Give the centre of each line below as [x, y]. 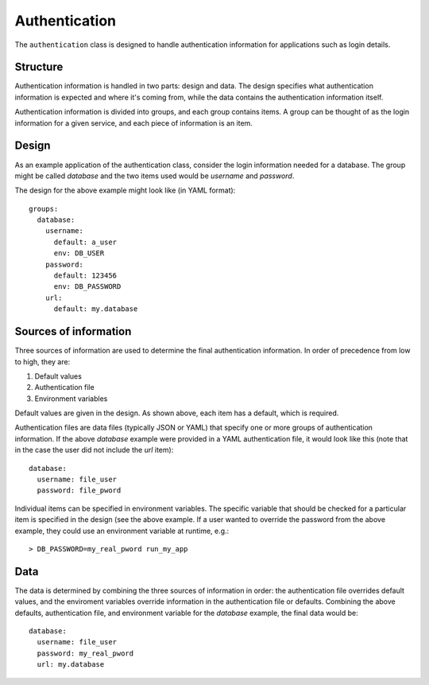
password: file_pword [79, 490]
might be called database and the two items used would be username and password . [155, 176]
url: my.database [71, 665]
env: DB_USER [79, 253]
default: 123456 [85, 276]
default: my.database [96, 309]
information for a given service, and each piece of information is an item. [134, 123]
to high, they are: [43, 361]
